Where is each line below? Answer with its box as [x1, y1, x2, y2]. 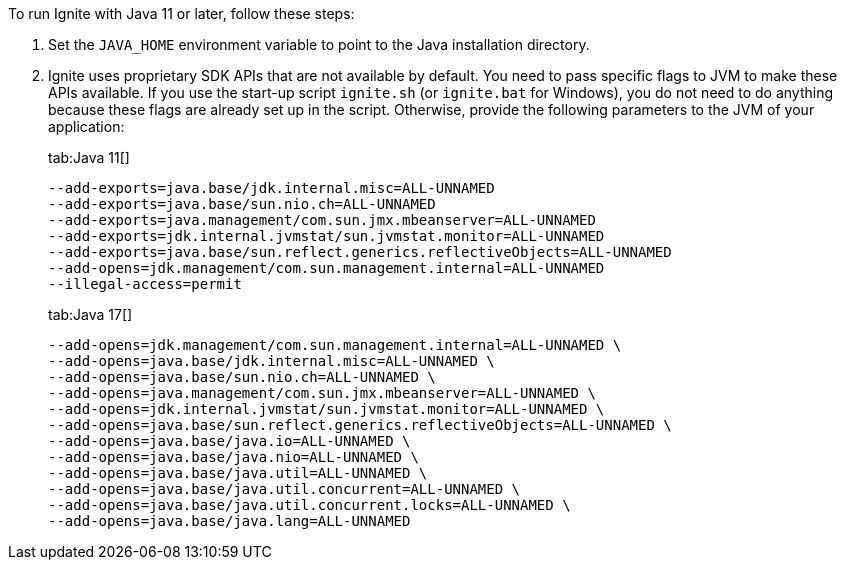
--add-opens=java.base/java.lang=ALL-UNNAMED [48, 513, 411, 529]
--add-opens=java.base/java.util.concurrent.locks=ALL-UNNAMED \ [48, 497, 571, 513]
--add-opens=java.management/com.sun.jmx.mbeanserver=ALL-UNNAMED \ [48, 385, 596, 401]
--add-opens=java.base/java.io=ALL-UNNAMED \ [48, 433, 411, 449]
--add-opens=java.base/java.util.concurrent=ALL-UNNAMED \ [48, 481, 521, 497]
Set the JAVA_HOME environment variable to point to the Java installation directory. [48, 36, 590, 53]
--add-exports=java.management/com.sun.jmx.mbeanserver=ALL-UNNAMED [48, 212, 596, 228]
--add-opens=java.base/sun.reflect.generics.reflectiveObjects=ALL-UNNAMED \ [48, 417, 672, 433]
